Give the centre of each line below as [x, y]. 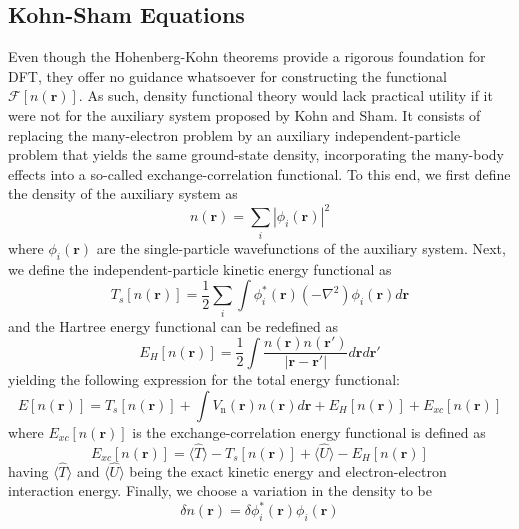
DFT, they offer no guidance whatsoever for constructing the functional [227, 75]
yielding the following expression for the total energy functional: [204, 379]
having [28, 470]
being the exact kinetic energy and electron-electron [288, 470]
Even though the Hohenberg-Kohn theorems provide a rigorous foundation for [247, 56]
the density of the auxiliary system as [123, 193]
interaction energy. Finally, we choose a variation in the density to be [220, 490]
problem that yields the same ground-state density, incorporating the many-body [256, 154]
